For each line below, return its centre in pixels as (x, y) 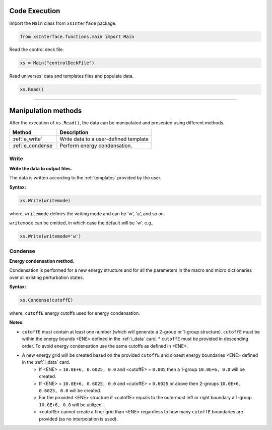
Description (74, 132)
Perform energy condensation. (96, 146)
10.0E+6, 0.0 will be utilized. (71, 405)
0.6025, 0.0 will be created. (70, 390)
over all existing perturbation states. (47, 277)
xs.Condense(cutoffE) (47, 300)
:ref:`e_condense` (33, 146)
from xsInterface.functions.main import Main (77, 36)
